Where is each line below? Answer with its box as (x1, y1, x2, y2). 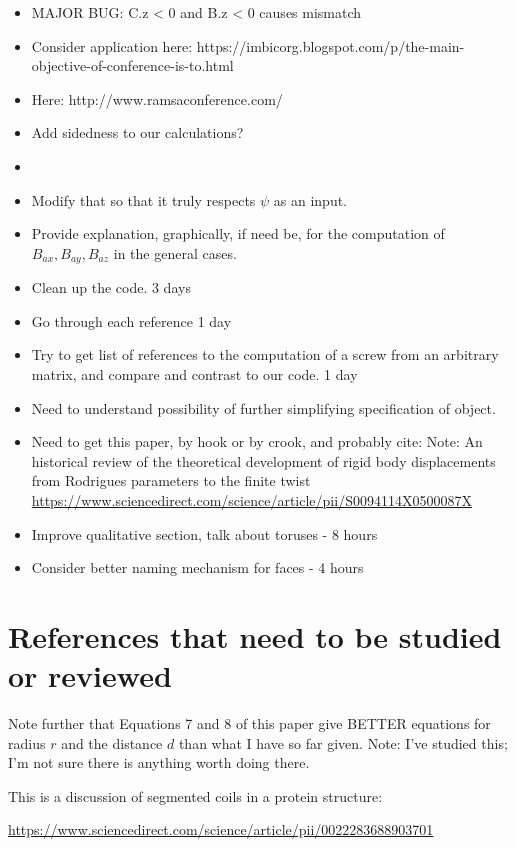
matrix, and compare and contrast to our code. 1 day (31, 363, 358, 384)
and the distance (61, 732, 163, 753)
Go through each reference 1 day (31, 310, 232, 331)
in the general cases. (113, 242, 237, 263)
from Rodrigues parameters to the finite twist (31, 470, 311, 491)
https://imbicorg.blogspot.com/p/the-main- (196, 35, 465, 56)
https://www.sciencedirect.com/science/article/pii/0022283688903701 (8, 819, 434, 840)
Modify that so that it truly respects (31, 189, 256, 210)
